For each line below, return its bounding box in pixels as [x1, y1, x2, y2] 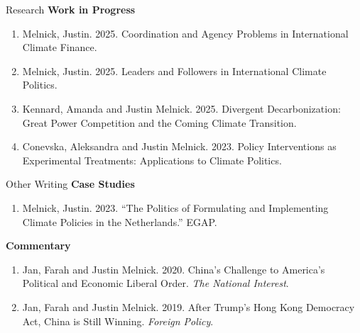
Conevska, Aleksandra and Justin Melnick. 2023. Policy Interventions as [22, 139, 337, 154]
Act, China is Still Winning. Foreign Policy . [22, 313, 214, 328]
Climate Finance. [22, 40, 97, 55]
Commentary [6, 238, 71, 253]
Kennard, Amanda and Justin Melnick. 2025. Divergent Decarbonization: [22, 101, 341, 115]
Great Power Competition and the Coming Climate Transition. [22, 115, 297, 130]
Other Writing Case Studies [6, 176, 135, 191]
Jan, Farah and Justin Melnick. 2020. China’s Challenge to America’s [22, 261, 325, 276]
